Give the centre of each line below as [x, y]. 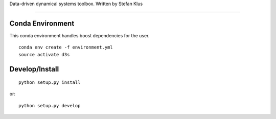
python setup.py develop [50, 105]
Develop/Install [34, 69]
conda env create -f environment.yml [66, 47]
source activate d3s [44, 54]
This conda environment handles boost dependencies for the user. [79, 35]
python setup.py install [50, 82]
